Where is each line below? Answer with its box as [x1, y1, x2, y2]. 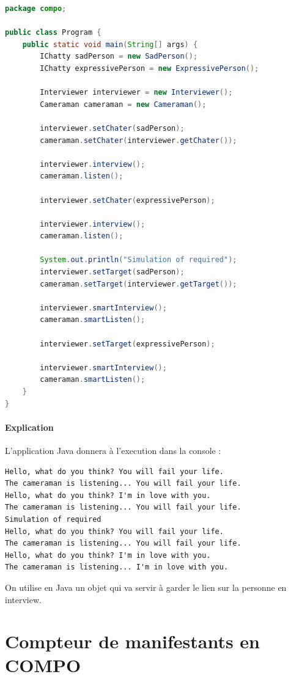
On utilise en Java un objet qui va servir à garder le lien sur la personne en [5, 580, 287, 593]
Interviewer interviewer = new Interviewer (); [40, 88, 233, 97]
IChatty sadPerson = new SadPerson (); [40, 52, 198, 61]
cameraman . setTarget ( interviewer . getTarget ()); [40, 279, 237, 288]
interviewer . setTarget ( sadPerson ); [40, 268, 185, 277]
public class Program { [5, 28, 101, 37]
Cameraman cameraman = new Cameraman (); [40, 100, 207, 109]
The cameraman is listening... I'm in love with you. [5, 563, 229, 572]
